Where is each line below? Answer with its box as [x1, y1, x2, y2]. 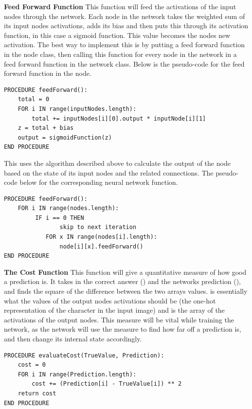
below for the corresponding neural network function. [19, 177, 178, 187]
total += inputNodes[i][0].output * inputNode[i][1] [32, 115, 206, 122]
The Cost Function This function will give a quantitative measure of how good [4, 267, 247, 277]
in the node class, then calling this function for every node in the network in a [4, 49, 237, 59]
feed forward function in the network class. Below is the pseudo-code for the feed [4, 58, 245, 69]
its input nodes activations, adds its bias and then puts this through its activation [4, 20, 249, 31]
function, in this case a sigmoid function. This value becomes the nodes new [4, 30, 231, 40]
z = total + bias [18, 124, 74, 132]
